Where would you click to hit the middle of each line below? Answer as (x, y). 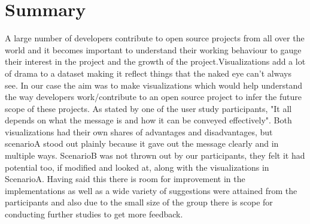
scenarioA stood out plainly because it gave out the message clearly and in (142, 143)
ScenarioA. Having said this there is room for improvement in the (125, 179)
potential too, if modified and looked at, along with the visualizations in (137, 167)
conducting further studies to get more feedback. (94, 214)
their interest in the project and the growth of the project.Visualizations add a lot (155, 61)
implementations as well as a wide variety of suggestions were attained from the (151, 190)
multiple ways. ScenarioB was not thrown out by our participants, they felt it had (155, 155)
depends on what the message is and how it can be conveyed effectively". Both (148, 120)
